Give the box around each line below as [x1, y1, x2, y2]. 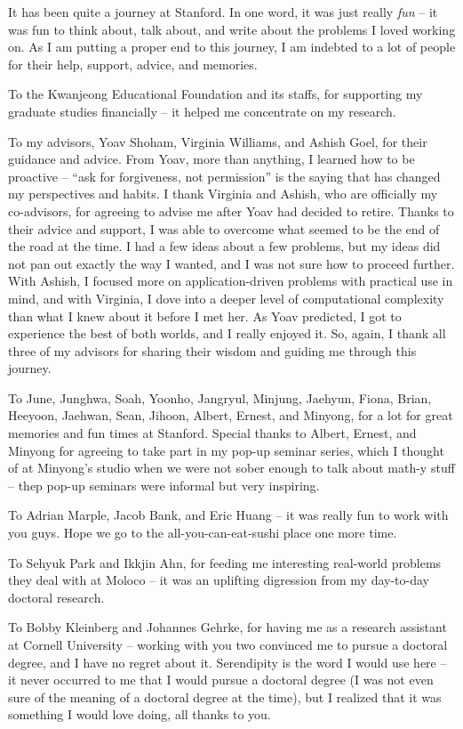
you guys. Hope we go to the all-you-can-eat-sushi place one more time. [8, 523, 397, 542]
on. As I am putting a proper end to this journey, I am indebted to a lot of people [8, 37, 456, 56]
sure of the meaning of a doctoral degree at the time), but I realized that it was [8, 687, 442, 706]
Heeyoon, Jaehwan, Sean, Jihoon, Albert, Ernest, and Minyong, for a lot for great [8, 406, 453, 425]
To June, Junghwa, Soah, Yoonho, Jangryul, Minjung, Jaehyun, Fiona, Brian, [8, 388, 432, 407]
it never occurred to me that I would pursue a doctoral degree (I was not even [8, 670, 434, 689]
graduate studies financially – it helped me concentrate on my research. [8, 101, 396, 120]
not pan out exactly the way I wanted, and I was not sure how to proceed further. [8, 254, 455, 272]
